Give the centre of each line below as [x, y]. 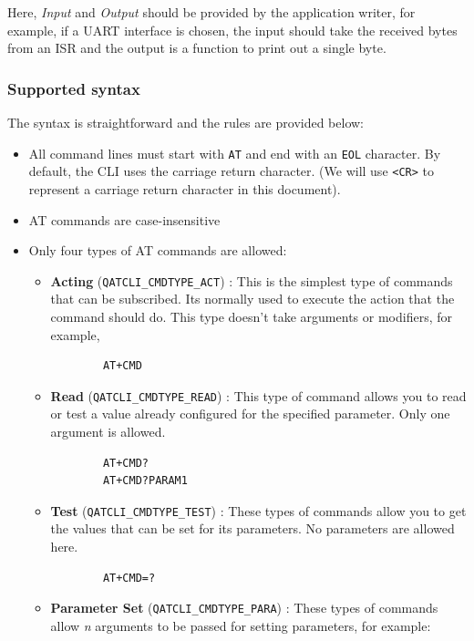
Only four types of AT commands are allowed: [158, 250]
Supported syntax [74, 88]
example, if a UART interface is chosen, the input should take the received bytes [232, 30]
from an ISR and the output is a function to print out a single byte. [197, 48]
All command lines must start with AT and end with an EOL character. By [235, 153]
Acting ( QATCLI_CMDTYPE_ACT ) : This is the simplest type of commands [252, 280]
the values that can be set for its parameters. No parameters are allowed [252, 528]
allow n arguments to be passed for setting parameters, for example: [241, 625]
